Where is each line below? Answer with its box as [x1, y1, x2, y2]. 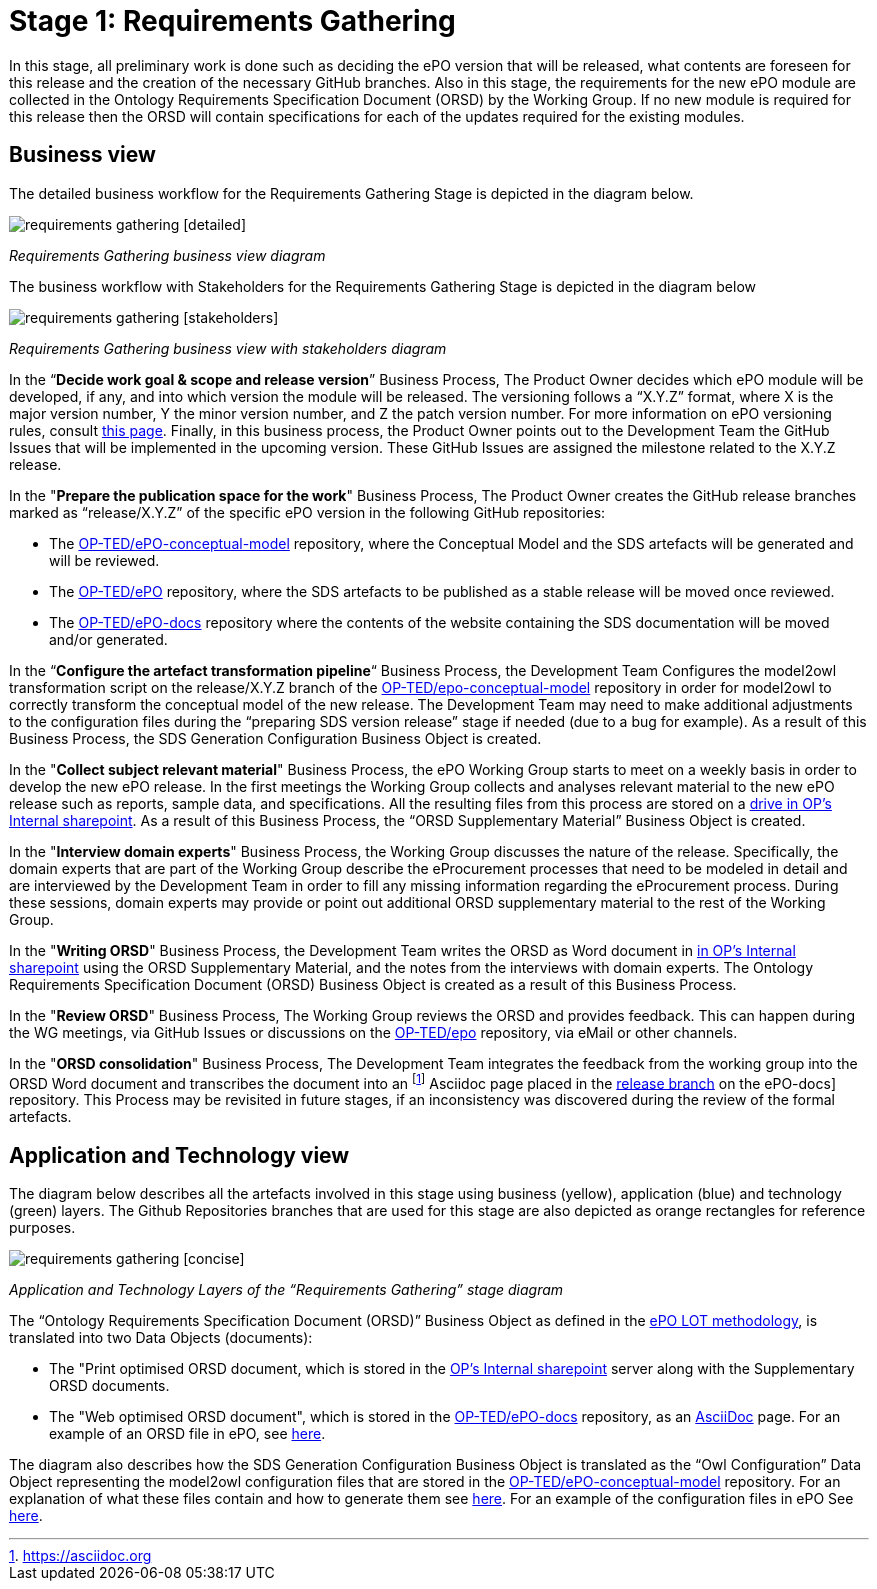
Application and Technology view [9, 1142, 350, 1168]
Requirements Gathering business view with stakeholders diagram [9, 339, 447, 357]
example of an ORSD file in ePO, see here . [49, 1425, 326, 1443]
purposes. [9, 1219, 76, 1237]
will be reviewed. [49, 551, 160, 569]
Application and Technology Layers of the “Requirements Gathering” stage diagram [9, 1281, 564, 1299]
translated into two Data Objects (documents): [9, 1329, 313, 1347]
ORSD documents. [49, 1377, 170, 1395]
